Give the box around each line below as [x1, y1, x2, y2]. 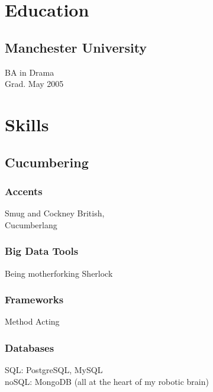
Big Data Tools [5, 244, 79, 258]
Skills [5, 112, 49, 136]
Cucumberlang [5, 218, 57, 231]
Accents [5, 183, 43, 198]
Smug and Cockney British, [5, 207, 105, 219]
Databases [5, 340, 54, 355]
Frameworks [5, 292, 64, 307]
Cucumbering [5, 153, 89, 171]
